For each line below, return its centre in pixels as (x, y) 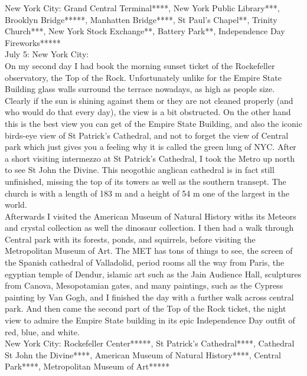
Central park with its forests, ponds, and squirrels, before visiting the (130, 239)
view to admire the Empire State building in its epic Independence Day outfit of (150, 320)
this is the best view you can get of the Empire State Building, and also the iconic (153, 123)
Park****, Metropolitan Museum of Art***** (87, 366)
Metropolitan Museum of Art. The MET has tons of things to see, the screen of (149, 251)
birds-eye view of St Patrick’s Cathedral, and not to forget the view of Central (147, 135)
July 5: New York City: (47, 54)
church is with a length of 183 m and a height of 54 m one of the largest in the (147, 193)
